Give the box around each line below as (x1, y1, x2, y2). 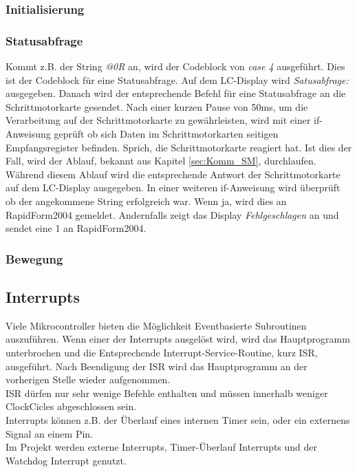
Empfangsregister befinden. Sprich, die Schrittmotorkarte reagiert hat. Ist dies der (6, 140, 352, 154)
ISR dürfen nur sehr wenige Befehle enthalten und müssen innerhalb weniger (6, 385, 328, 400)
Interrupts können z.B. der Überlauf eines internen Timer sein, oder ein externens (6, 412, 350, 427)
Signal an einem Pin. (6, 426, 93, 440)
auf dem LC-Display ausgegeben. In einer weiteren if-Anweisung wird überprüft (6, 180, 340, 195)
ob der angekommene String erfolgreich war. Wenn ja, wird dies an (6, 194, 287, 208)
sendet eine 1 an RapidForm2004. (6, 221, 147, 235)
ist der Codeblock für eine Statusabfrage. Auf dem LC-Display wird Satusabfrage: (6, 72, 349, 87)
